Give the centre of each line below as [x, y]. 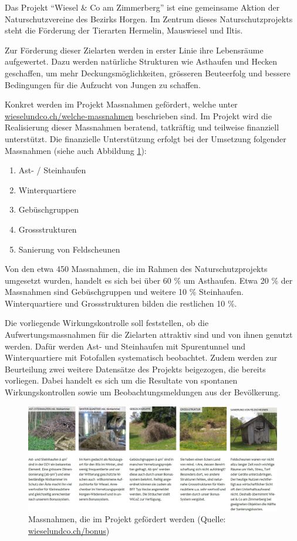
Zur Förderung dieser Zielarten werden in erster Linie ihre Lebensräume [134, 50]
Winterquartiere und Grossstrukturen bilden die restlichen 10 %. [121, 303]
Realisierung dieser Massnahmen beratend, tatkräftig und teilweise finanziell [142, 127]
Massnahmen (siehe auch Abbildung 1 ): [76, 150]
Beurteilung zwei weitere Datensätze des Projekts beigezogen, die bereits [135, 369]
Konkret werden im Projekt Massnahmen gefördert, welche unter [121, 104]
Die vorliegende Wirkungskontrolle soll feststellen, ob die [107, 323]
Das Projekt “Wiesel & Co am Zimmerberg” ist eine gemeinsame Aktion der [142, 7]
